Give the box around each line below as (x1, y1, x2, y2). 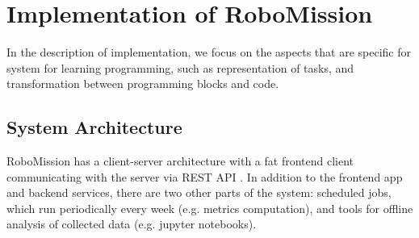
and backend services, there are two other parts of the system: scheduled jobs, (6, 184, 392, 201)
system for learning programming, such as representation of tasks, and (6, 59, 354, 76)
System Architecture (6, 115, 182, 140)
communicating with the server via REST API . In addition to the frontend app (6, 168, 403, 185)
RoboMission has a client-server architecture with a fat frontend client (6, 152, 354, 169)
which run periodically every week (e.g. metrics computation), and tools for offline (6, 199, 413, 216)
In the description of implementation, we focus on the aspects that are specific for (6, 44, 411, 61)
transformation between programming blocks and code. (6, 75, 279, 92)
